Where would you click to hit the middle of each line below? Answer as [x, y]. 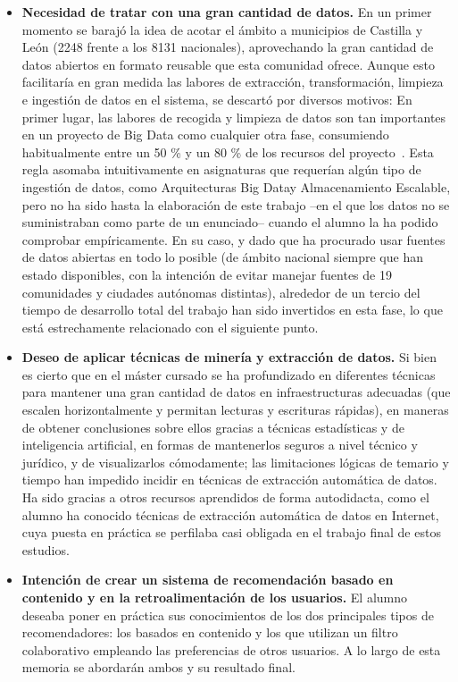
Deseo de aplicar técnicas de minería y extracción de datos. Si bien [229, 357]
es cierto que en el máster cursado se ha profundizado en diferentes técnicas [229, 374]
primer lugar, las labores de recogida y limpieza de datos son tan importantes [234, 117]
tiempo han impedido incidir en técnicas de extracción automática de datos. [229, 480]
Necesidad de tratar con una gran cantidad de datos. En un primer [227, 12]
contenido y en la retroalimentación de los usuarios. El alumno [215, 597]
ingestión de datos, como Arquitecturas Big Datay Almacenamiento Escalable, [236, 186]
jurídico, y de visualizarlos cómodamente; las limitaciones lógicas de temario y [235, 462]
